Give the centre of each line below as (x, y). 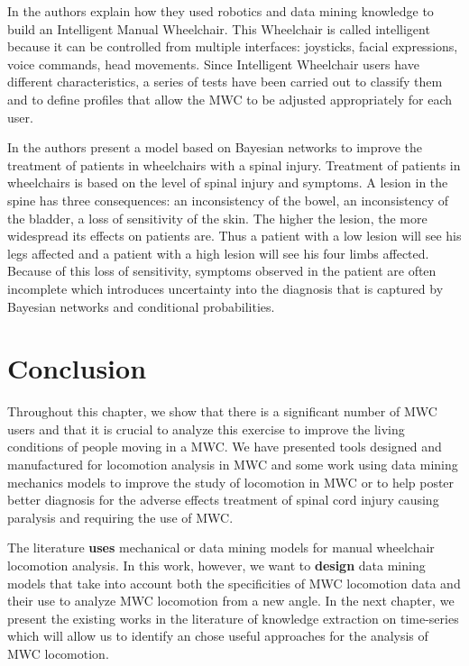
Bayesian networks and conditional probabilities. (141, 306)
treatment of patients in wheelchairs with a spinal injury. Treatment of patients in (234, 164)
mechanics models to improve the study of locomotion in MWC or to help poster (231, 482)
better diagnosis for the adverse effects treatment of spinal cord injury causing (223, 500)
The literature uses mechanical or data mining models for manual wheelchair (221, 547)
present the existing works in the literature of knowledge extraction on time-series (233, 618)
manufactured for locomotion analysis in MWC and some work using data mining (233, 464)
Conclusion (77, 368)
